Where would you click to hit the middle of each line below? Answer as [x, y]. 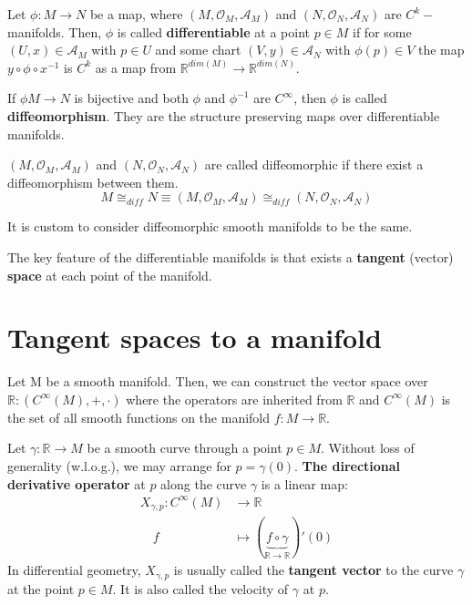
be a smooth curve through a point [185, 448]
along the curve [204, 483]
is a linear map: [304, 483]
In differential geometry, [74, 570]
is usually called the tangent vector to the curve [313, 570]
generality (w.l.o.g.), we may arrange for [119, 466]
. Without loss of [367, 448]
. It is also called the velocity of [200, 588]
